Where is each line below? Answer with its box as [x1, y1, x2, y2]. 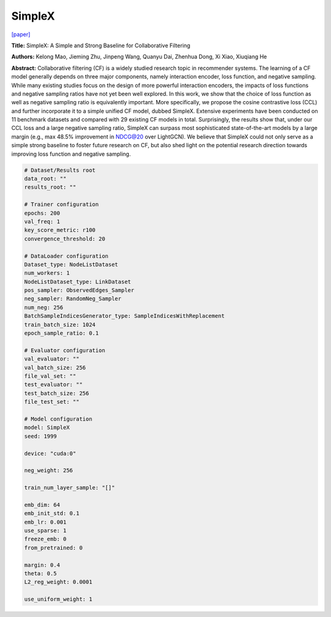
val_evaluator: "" [24, 356, 80, 362]
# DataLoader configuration [24, 252, 108, 259]
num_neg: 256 [24, 304, 64, 311]
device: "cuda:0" [24, 450, 77, 457]
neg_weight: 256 [24, 467, 74, 474]
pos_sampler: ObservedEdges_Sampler [24, 287, 135, 294]
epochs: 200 [24, 209, 61, 217]
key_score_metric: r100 [24, 227, 96, 234]
